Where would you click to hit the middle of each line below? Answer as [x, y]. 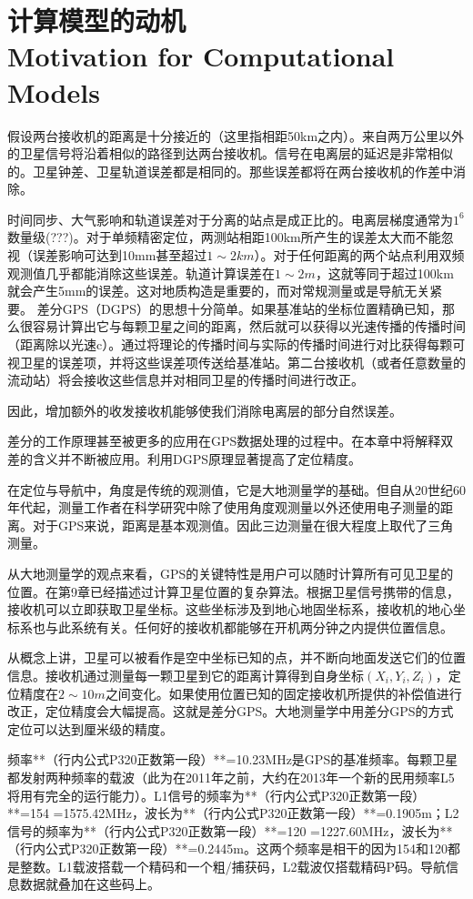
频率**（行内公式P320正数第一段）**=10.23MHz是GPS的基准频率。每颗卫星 [233, 759]
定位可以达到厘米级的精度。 [90, 728]
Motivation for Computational [201, 56]
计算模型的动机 [97, 20]
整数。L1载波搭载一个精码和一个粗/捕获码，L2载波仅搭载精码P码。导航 [233, 866]
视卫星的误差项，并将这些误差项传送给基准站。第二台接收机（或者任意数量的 [236, 362]
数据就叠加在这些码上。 [90, 884]
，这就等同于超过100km [384, 273]
